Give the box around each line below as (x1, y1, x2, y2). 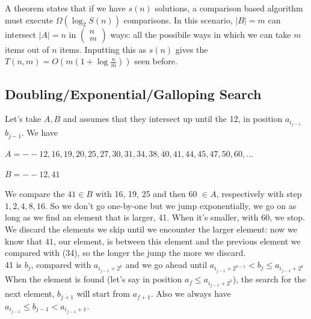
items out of (5, 43, 49, 55)
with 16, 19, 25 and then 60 (95, 187, 197, 200)
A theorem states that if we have (5, 2, 126, 14)
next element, (5, 287, 55, 300)
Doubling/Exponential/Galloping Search (5, 84, 262, 103)
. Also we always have (150, 287, 231, 300)
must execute (5, 13, 54, 26)
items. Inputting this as (60, 43, 147, 55)
